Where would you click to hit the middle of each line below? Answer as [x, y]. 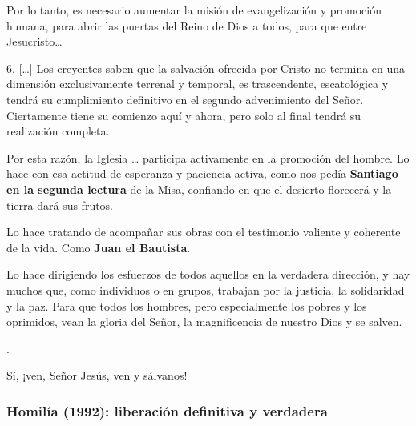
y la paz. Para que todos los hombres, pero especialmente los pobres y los [187, 305]
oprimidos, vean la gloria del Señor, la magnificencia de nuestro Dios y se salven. [204, 322]
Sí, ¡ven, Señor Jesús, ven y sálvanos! [97, 375]
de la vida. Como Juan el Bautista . [99, 247]
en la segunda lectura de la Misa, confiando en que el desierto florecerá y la [199, 189]
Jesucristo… [34, 41]
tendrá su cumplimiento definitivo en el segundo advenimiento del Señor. [185, 99]
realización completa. [58, 131]
